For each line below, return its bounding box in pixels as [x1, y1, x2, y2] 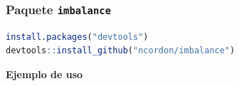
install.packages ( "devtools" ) [6, 31, 149, 42]
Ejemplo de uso [6, 66, 83, 81]
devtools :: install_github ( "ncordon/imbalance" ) [6, 45, 235, 56]
